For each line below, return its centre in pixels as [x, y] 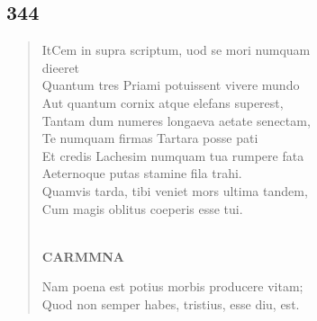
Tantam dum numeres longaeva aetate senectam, [176, 120]
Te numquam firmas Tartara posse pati [150, 138]
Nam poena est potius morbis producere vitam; [172, 286]
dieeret [61, 67]
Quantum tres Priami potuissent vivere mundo [171, 85]
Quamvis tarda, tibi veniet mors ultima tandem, [175, 190]
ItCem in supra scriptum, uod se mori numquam [176, 50]
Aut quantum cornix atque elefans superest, [163, 102]
